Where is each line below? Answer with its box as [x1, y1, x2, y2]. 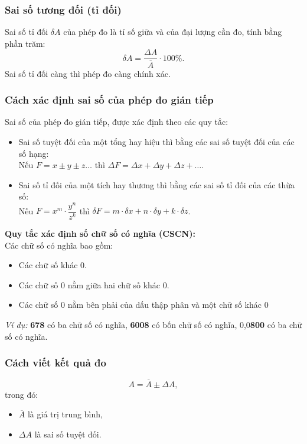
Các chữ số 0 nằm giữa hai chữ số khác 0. [18, 278, 169, 291]
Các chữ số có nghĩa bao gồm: [5, 239, 113, 251]
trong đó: [5, 388, 38, 400]
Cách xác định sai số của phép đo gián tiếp [5, 92, 214, 107]
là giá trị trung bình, [27, 408, 103, 420]
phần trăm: [5, 37, 45, 49]
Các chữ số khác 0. [18, 259, 87, 271]
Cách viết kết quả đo [5, 355, 106, 370]
